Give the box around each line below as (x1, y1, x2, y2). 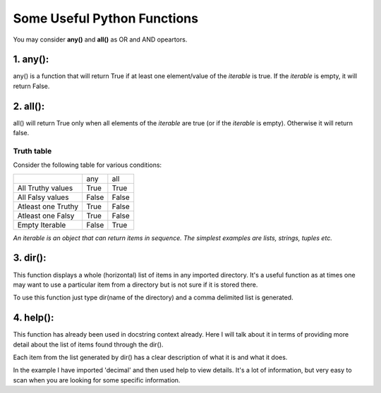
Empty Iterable (17, 220, 66, 230)
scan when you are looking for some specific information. (13, 375, 181, 384)
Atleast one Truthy (17, 201, 79, 211)
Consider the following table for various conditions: (13, 161, 162, 169)
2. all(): (13, 100, 45, 112)
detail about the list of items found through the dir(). (13, 340, 164, 349)
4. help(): (13, 312, 54, 324)
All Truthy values (17, 183, 73, 193)
